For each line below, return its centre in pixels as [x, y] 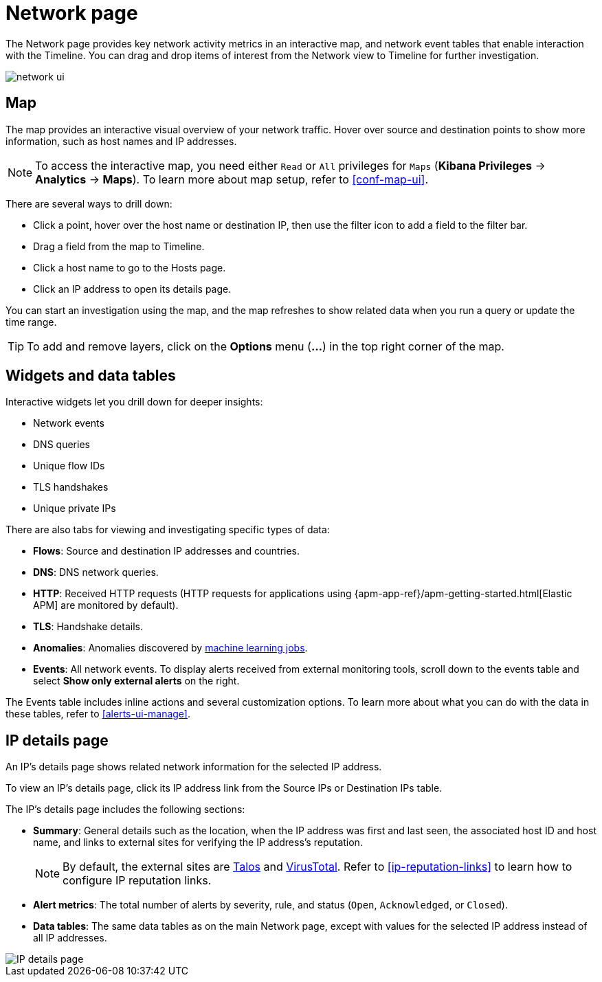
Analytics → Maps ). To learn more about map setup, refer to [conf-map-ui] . [232, 179]
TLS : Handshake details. [88, 627]
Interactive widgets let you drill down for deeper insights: [134, 402]
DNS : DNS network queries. [96, 572]
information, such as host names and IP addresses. [121, 141]
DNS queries [62, 445]
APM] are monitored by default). [106, 605]
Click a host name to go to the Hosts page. [130, 267]
